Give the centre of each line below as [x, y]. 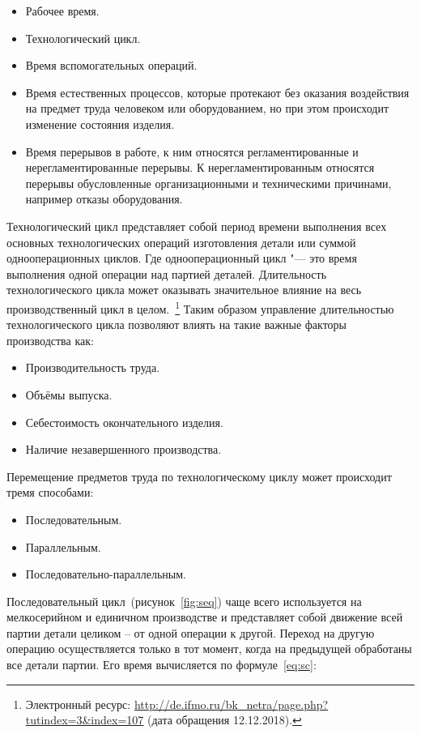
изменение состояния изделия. [100, 124]
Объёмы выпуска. [69, 394]
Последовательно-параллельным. [106, 574]
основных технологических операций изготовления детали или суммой [181, 242]
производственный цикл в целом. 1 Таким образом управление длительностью [200, 307]
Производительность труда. [93, 367]
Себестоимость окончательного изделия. [124, 422]
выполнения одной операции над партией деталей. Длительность [167, 273]
